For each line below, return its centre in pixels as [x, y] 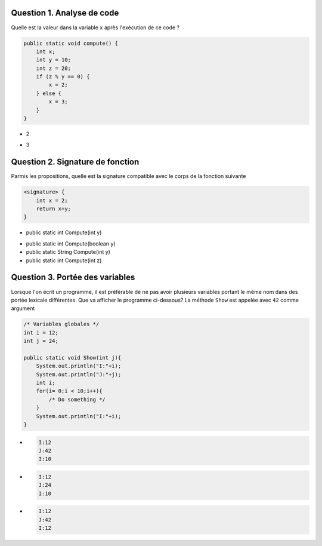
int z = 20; [54, 68]
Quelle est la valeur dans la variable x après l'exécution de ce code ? [95, 27]
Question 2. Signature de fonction [75, 162]
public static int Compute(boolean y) [71, 243]
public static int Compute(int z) [64, 260]
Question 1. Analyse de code [65, 13]
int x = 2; [52, 200]
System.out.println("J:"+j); [79, 374]
